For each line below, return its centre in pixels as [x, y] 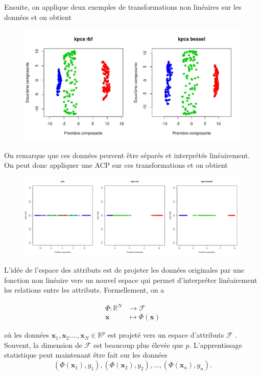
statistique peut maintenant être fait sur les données [86, 355]
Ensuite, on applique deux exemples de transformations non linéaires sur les [123, 7]
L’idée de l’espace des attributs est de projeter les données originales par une [124, 269]
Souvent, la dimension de [43, 345]
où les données [27, 335]
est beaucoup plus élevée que [138, 345]
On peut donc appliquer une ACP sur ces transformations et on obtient [116, 165]
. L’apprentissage [216, 345]
